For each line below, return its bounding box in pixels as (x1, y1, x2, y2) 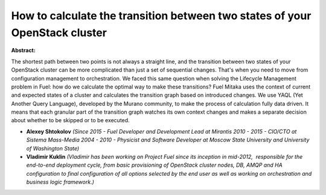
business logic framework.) (26, 178, 95, 186)
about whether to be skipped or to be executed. (11, 117, 130, 124)
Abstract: (11, 47, 36, 54)
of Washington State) (26, 144, 80, 152)
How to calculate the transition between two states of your (11, 9, 312, 22)
